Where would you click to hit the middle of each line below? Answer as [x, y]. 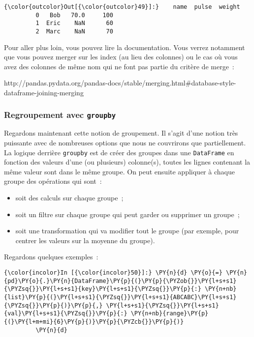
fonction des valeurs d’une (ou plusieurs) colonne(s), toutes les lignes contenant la [127, 162]
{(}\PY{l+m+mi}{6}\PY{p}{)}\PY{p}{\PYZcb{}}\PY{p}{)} [94, 322]
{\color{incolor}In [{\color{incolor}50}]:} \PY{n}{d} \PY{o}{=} [113, 272]
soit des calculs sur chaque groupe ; [69, 197]
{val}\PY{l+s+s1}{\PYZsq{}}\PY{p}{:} [66, 314]
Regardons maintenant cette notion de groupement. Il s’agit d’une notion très [121, 133]
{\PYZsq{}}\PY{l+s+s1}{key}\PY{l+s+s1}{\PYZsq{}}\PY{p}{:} [103, 289]
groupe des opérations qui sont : [53, 181]
